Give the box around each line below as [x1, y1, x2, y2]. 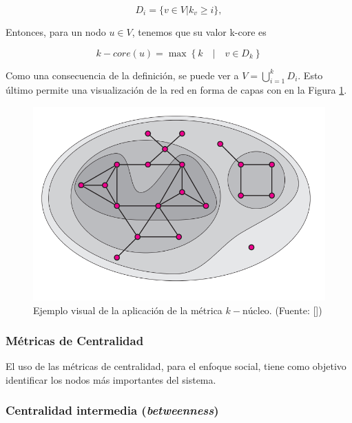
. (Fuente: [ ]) [269, 302, 322, 317]
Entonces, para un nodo [6, 25, 106, 39]
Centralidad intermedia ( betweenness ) [6, 402, 219, 419]
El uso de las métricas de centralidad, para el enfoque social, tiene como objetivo [6, 359, 346, 373]
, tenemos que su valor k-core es [132, 25, 267, 39]
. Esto [298, 68, 323, 82]
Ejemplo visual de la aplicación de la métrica [33, 302, 222, 317]
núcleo [242, 306, 269, 316]
